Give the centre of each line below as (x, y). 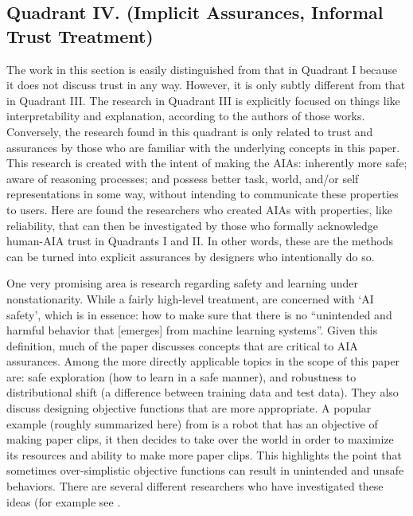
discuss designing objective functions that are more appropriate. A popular (189, 408)
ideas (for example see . (64, 501)
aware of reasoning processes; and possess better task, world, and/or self (183, 178)
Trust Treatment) (80, 35)
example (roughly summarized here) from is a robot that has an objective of (192, 423)
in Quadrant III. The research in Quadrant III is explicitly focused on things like (203, 100)
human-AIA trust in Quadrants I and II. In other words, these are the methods (200, 241)
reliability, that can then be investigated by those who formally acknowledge (192, 225)
